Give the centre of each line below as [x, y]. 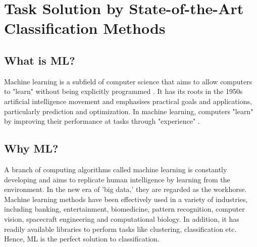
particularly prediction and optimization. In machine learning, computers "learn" [129, 111]
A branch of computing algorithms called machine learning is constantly [116, 169]
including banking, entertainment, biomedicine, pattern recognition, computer [124, 209]
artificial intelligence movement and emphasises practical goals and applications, [128, 101]
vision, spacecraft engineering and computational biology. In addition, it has [122, 218]
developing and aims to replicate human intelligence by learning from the [117, 179]
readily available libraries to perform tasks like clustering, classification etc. [120, 229]
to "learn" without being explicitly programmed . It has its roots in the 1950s [123, 91]
